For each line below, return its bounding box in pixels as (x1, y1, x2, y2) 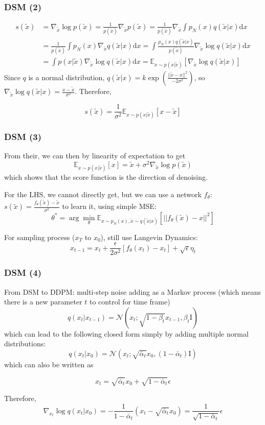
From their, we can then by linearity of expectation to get (4, 150, 186, 161)
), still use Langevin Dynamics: (100, 231, 198, 242)
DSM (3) (4, 130, 42, 143)
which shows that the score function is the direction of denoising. (4, 171, 208, 182)
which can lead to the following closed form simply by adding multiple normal (4, 328, 249, 339)
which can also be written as (4, 359, 94, 369)
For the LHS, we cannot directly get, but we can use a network (4, 188, 202, 199)
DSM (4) (4, 266, 42, 279)
